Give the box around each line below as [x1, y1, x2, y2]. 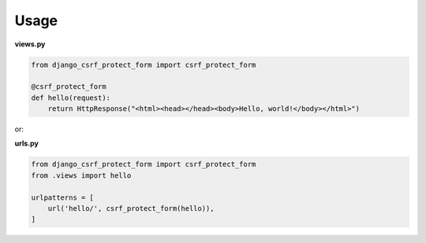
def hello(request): [31, 93, 110, 102]
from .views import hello [31, 171, 132, 180]
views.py [14, 39, 46, 49]
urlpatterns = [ [31, 193, 95, 202]
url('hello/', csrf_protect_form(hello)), [47, 204, 215, 213]
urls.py [14, 138, 39, 149]
